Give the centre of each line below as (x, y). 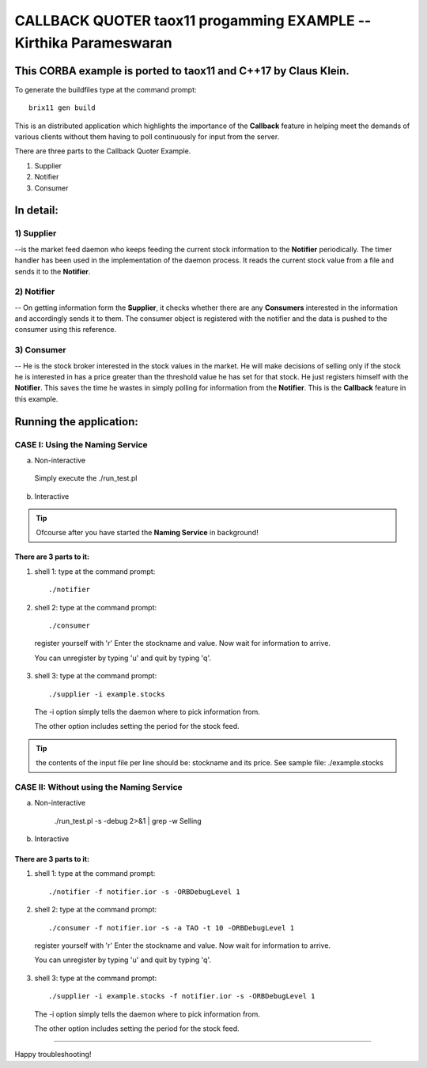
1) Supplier (36, 233)
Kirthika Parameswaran (94, 43)
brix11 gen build (62, 108)
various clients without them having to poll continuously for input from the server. (147, 137)
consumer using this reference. (66, 330)
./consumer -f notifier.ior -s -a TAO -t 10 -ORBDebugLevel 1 (172, 928)
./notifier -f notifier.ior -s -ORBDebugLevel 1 (144, 892)
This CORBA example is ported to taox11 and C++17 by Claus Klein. (182, 71)
